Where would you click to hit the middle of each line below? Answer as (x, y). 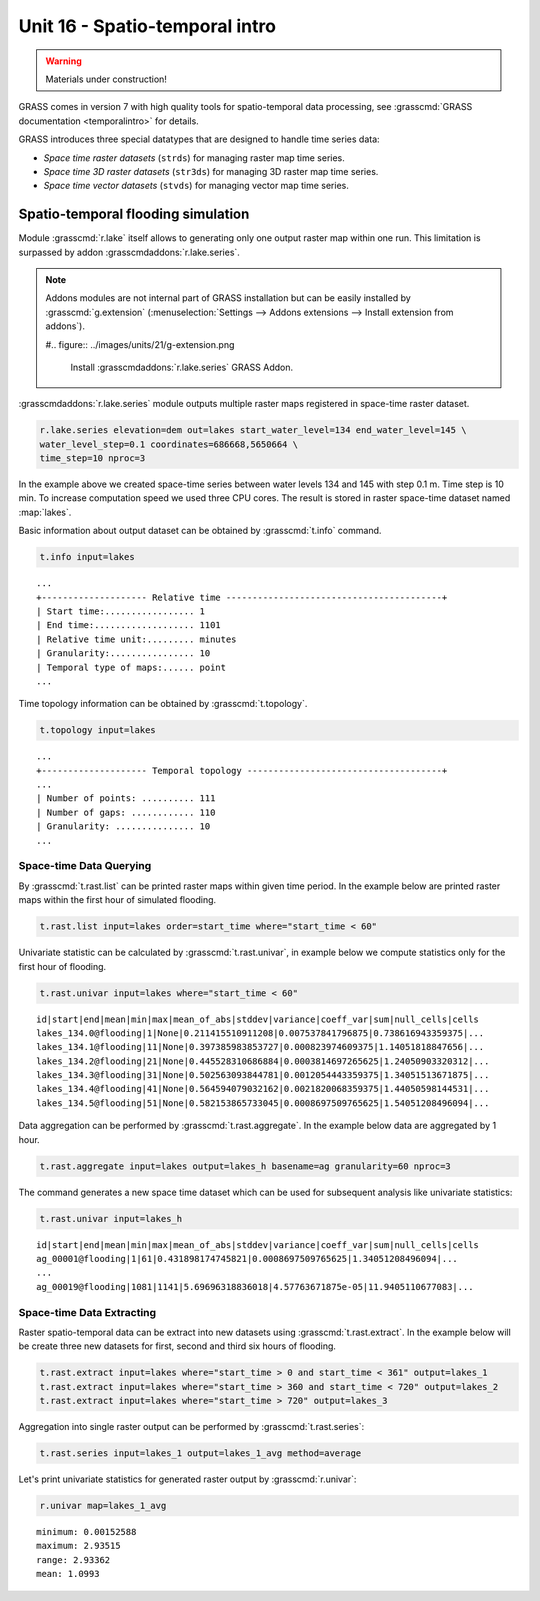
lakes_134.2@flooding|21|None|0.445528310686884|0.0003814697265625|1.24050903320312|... (263, 1061)
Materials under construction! (106, 79)
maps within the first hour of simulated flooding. (117, 900)
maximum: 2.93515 (78, 1546)
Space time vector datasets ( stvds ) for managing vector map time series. (196, 186)
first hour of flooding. (62, 966)
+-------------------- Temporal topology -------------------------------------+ (242, 770)
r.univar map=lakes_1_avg (103, 1505)
